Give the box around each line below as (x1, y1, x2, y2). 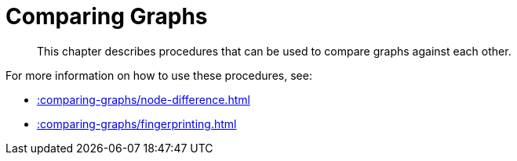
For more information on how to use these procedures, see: (5, 68, 312, 82)
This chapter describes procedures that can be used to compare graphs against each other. (37, 44, 512, 58)
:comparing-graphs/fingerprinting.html (37, 116, 237, 131)
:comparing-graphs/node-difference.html (37, 92, 250, 106)
